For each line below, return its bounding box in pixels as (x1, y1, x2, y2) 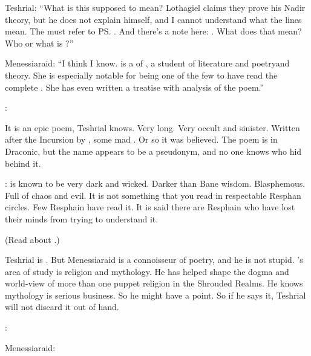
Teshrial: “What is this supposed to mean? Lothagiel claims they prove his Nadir (5, 1, 306, 13)
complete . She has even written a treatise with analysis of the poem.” (5, 80, 264, 93)
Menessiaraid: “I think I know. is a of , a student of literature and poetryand (5, 57, 290, 70)
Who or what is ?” (5, 36, 74, 49)
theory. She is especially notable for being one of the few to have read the (5, 68, 278, 81)
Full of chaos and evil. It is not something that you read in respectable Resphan (5, 189, 301, 201)
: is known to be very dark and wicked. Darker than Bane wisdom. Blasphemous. (5, 177, 306, 190)
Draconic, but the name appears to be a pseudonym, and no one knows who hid (5, 144, 302, 157)
